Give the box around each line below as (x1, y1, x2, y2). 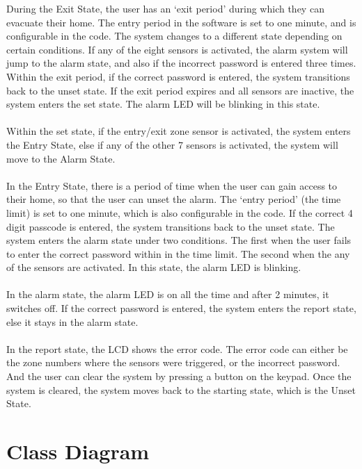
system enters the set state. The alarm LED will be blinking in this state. (6, 97, 320, 111)
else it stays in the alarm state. (6, 314, 139, 329)
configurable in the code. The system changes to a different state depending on (6, 28, 343, 43)
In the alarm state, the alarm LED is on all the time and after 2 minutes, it (6, 287, 329, 302)
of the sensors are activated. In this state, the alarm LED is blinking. (6, 260, 301, 274)
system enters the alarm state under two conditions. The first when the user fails (6, 233, 352, 247)
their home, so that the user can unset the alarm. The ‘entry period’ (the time (6, 192, 341, 206)
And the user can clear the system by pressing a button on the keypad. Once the (6, 369, 352, 384)
